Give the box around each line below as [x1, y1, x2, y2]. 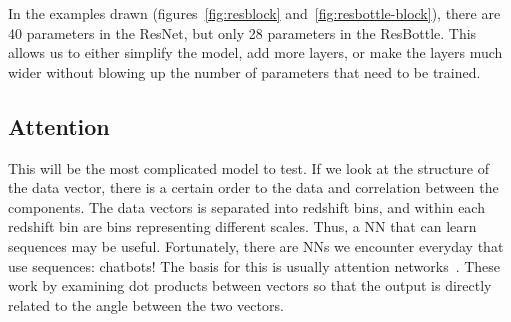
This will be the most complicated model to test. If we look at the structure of [8, 157, 489, 178]
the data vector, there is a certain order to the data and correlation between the [8, 177, 499, 198]
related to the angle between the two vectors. [8, 294, 284, 315]
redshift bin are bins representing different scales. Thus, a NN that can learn [8, 216, 477, 237]
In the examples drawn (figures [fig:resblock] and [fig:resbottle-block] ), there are [8, 3, 501, 23]
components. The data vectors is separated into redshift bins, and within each [8, 196, 485, 217]
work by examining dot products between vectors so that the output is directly [8, 275, 492, 296]
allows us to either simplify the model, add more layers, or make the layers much [8, 42, 503, 63]
